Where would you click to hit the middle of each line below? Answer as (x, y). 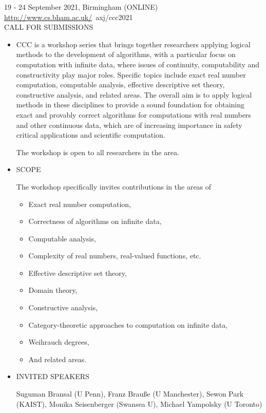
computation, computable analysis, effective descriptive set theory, (120, 85)
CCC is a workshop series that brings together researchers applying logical (133, 44)
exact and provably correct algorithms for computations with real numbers (134, 114)
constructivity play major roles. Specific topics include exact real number (131, 74)
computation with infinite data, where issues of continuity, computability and (138, 64)
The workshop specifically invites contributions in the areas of (114, 186)
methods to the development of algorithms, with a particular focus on (126, 54)
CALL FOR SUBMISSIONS (49, 27)
